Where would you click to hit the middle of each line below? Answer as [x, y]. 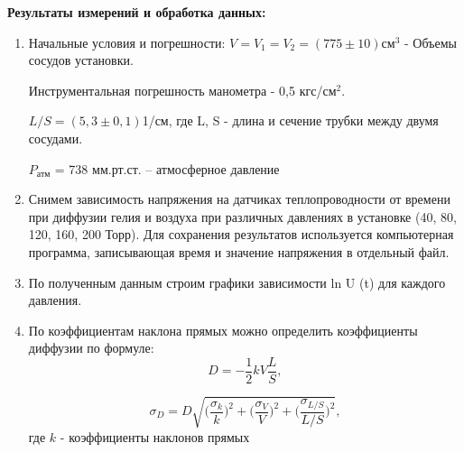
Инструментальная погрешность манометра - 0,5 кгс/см [182, 90]
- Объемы [430, 42]
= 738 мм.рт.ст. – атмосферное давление [167, 168]
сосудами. [56, 138]
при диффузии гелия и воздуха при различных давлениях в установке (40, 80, [242, 216]
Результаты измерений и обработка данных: [137, 12]
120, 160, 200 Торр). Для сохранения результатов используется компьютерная [241, 234]
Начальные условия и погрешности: [127, 42]
